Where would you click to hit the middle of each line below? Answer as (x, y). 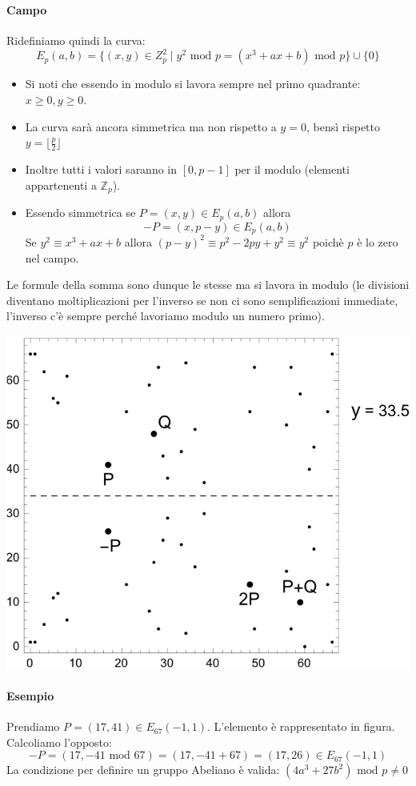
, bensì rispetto (344, 126)
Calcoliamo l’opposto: (59, 742)
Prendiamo (33, 726)
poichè (328, 241)
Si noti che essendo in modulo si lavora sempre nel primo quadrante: (193, 84)
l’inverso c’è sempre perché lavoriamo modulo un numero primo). (166, 316)
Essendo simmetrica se (80, 213)
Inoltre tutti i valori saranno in (101, 169)
